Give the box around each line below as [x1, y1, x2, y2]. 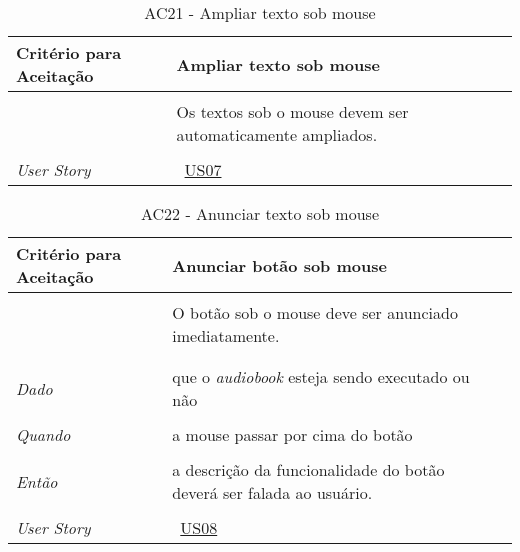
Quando [16, 423, 71, 446]
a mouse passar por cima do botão [172, 423, 413, 446]
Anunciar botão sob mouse [172, 253, 387, 277]
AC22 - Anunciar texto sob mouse [141, 202, 379, 225]
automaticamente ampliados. [176, 123, 378, 146]
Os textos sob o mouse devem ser [176, 100, 409, 123]
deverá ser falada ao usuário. [172, 481, 373, 504]
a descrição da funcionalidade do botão [172, 458, 445, 481]
